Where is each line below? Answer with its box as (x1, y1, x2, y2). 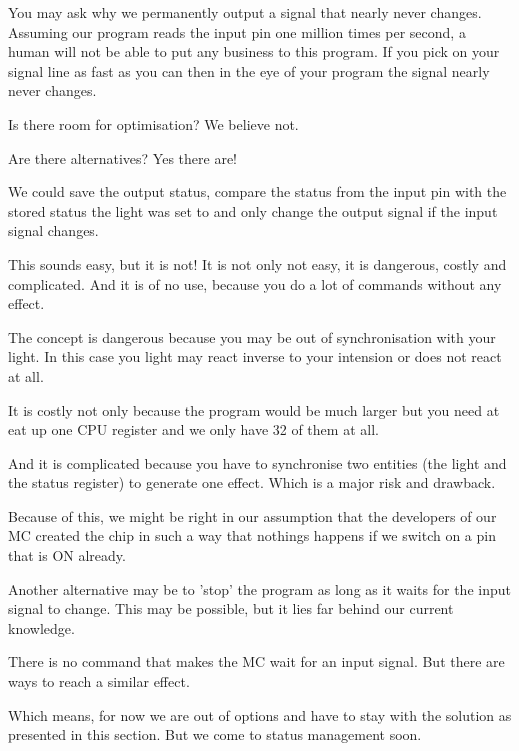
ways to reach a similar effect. (8, 671, 190, 692)
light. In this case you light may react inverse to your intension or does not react (8, 346, 502, 367)
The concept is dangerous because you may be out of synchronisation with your (8, 326, 496, 347)
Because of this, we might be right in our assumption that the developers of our (8, 505, 497, 526)
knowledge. (8, 617, 75, 638)
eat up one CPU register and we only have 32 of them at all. (8, 419, 379, 440)
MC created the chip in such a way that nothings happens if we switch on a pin (8, 525, 496, 546)
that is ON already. (8, 545, 126, 566)
